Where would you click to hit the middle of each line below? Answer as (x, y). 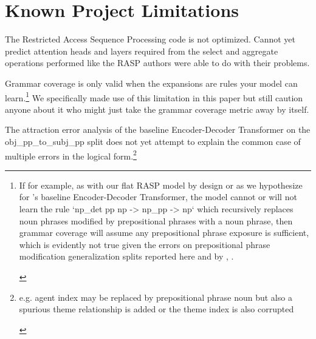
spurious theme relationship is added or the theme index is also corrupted (156, 309)
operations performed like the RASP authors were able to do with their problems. (157, 63)
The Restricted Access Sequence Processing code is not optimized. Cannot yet (150, 39)
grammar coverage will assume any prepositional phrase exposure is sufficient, (164, 233)
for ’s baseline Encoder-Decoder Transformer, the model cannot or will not (158, 197)
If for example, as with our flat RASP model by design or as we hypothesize (161, 185)
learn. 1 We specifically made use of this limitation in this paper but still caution (154, 96)
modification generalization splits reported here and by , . (126, 256)
